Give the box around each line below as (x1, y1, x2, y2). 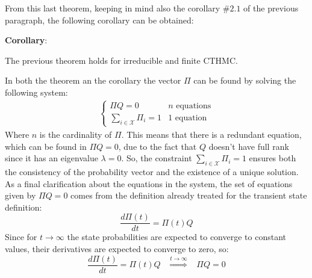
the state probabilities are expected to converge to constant (67, 230, 286, 243)
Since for (5, 230, 37, 243)
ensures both (249, 152, 296, 164)
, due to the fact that (118, 140, 197, 152)
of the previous (243, 2, 299, 14)
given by (5, 189, 36, 202)
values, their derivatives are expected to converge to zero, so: (5, 242, 229, 255)
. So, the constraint (121, 152, 192, 164)
